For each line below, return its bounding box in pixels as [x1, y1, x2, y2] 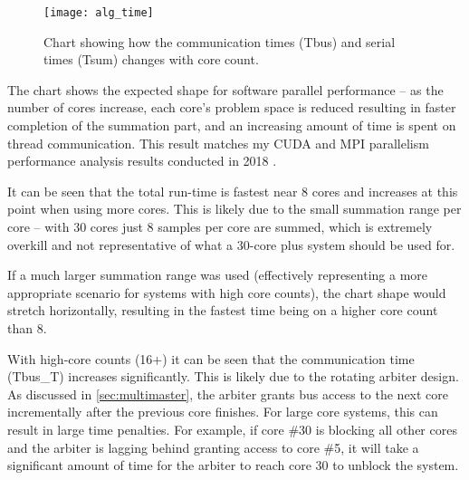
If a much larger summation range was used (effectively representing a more [7, 265, 428, 284]
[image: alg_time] [43, 6, 154, 19]
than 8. [7, 318, 47, 337]
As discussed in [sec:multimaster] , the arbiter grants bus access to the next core [7, 384, 449, 403]
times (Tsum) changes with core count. [43, 50, 259, 69]
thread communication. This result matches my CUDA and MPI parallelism [7, 133, 429, 152]
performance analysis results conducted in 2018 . [7, 151, 277, 170]
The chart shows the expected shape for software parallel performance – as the [7, 80, 444, 99]
